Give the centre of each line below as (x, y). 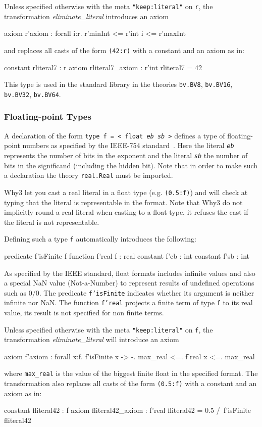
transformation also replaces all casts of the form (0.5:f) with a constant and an (130, 383)
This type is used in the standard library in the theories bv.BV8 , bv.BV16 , (118, 84)
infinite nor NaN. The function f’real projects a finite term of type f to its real (128, 302)
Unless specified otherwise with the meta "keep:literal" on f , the (109, 329)
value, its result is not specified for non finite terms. (84, 313)
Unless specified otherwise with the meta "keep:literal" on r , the (109, 6)
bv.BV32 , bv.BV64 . (33, 94)
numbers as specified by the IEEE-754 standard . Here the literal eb (128, 145)
